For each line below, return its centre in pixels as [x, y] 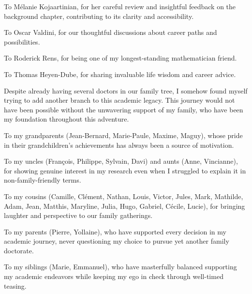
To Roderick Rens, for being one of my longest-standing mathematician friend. [120, 58]
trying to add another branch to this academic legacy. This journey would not [119, 100]
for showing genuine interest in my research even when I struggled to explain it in [125, 170]
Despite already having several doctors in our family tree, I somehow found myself [126, 90]
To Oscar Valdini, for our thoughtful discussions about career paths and [111, 32]
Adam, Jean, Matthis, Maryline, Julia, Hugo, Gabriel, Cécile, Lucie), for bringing [125, 206]
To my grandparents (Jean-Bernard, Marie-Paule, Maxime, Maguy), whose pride [123, 135]
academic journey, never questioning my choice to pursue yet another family [117, 241]
